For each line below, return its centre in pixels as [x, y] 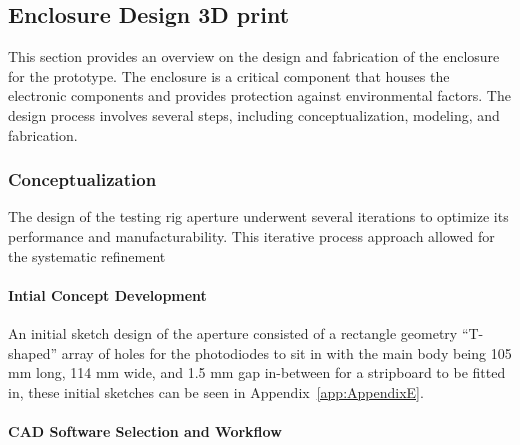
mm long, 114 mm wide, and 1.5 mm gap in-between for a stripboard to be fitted [257, 372]
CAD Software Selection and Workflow [145, 430]
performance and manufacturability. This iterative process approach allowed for [251, 235]
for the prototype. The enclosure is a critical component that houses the [229, 75]
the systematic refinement [87, 255]
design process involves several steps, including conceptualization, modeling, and [254, 114]
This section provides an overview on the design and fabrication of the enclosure [254, 56]
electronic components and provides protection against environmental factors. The [259, 95]
